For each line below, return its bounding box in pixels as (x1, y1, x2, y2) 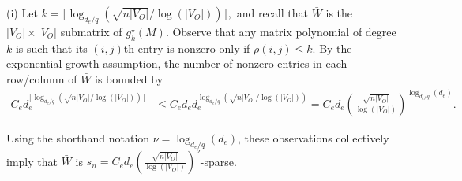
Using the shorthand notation (6, 129, 150, 146)
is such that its (15, 39, 88, 56)
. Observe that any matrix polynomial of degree (165, 23, 396, 39)
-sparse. (200, 153, 237, 169)
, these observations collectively (238, 129, 389, 146)
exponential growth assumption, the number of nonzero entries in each (6, 55, 347, 72)
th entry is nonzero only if (123, 39, 250, 56)
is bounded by (95, 70, 163, 87)
